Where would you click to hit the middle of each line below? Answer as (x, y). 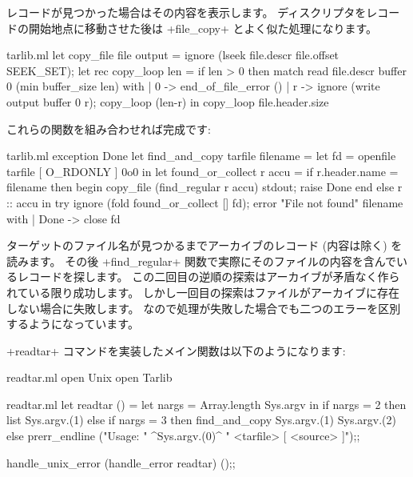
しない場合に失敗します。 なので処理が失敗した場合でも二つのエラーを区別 (204, 308)
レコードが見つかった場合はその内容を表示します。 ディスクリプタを (187, 12)
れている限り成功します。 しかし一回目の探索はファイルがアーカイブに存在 (203, 292)
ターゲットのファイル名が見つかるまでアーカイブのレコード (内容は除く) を (205, 245)
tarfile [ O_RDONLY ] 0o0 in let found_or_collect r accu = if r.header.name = (203, 171)
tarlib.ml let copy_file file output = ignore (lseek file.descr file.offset (173, 55)
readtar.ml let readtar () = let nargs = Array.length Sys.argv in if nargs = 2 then (206, 404)
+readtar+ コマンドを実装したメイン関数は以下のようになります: (176, 350)
